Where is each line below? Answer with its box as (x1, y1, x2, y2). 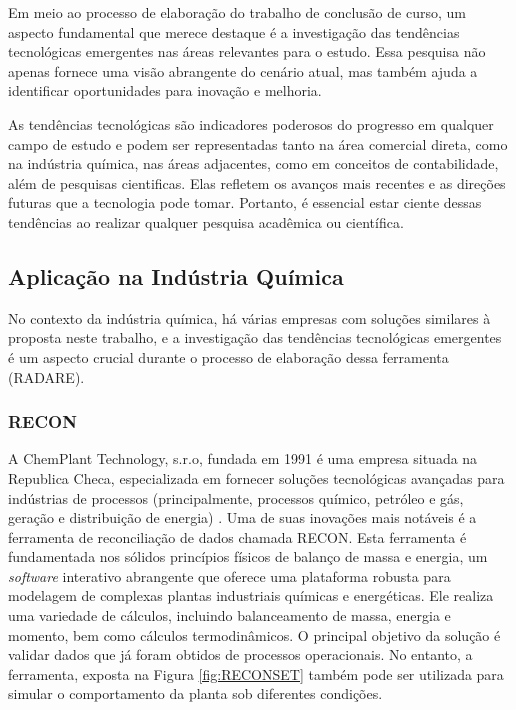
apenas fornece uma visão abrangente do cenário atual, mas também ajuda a (8, 60, 478, 81)
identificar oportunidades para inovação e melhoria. (8, 80, 322, 101)
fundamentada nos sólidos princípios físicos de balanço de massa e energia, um (8, 546, 488, 567)
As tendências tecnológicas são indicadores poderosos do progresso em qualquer (8, 113, 494, 134)
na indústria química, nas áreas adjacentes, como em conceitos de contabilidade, (8, 153, 499, 174)
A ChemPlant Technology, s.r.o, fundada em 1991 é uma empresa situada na (8, 448, 478, 469)
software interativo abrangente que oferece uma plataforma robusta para (8, 565, 451, 586)
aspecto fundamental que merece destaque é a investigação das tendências (8, 21, 460, 42)
